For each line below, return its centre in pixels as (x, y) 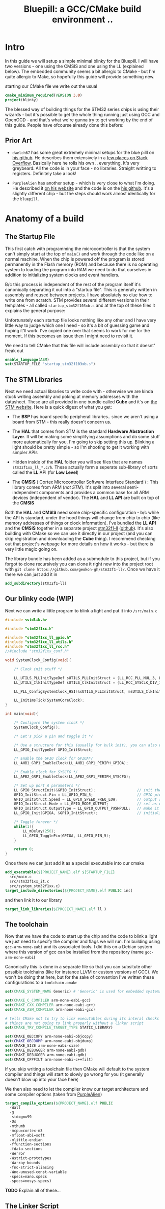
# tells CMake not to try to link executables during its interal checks (82, 1018)
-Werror (17, 1154)
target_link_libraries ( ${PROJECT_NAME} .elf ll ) (56, 909)
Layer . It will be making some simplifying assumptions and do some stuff (86, 437)
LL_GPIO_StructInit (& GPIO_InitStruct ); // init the (88, 790)
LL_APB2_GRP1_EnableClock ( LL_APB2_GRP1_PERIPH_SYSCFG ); (72, 777)
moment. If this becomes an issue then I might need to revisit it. (69, 336)
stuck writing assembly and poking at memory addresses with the (72, 397)
